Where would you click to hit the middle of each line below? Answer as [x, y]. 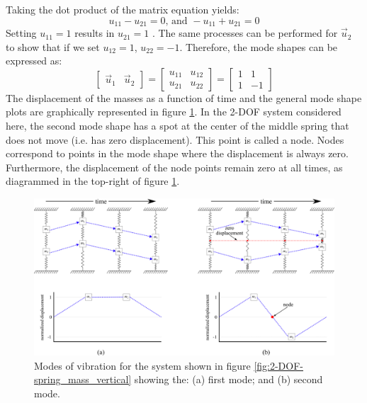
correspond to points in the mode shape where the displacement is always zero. [177, 153]
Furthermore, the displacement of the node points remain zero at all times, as [174, 167]
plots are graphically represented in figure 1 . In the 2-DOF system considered [174, 112]
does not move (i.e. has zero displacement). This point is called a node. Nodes [175, 139]
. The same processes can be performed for [245, 33]
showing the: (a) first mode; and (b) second [228, 379]
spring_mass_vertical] [83, 379]
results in [95, 33]
